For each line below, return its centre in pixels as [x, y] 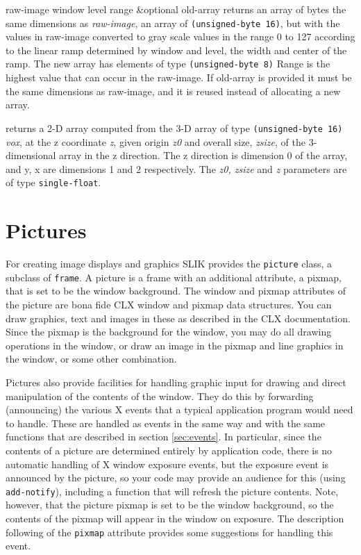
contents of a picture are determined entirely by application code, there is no [169, 450]
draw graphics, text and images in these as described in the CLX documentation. [178, 318]
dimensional [31, 155]
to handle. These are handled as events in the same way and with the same [166, 423]
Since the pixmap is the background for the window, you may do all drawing [169, 332]
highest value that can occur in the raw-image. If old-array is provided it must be [179, 77]
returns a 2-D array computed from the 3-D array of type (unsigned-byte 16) [174, 127]
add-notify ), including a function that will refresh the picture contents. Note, [172, 491]
